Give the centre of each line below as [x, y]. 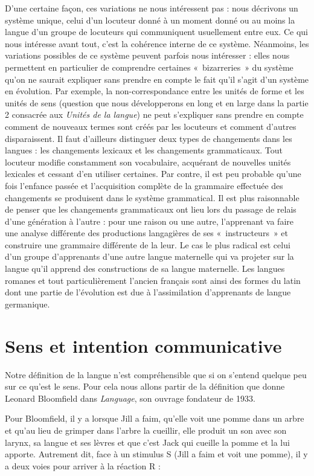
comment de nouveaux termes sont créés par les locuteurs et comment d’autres [151, 126]
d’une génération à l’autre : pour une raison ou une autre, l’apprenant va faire [149, 221]
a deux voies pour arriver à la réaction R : [83, 465]
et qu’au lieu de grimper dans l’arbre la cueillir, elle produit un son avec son [146, 430]
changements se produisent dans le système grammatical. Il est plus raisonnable [152, 197]
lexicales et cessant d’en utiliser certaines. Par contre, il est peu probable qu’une [153, 174]
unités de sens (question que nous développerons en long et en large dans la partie [157, 102]
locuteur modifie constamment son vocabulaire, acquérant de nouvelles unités [148, 162]
